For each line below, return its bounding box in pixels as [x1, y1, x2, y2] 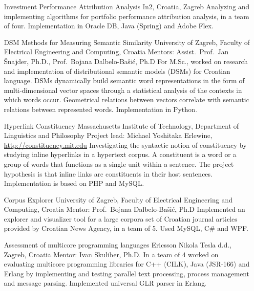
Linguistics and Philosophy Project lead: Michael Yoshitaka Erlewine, [4, 130, 212, 140]
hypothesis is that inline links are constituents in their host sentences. [4, 168, 212, 179]
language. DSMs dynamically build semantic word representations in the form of [4, 75, 245, 86]
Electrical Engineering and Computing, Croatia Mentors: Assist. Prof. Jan [4, 46, 229, 57]
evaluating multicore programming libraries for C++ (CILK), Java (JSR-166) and [4, 259, 250, 269]
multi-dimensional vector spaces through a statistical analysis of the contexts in [4, 85, 242, 95]
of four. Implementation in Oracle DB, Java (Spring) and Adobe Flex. [4, 21, 214, 31]
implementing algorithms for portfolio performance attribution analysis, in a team [4, 11, 249, 21]
